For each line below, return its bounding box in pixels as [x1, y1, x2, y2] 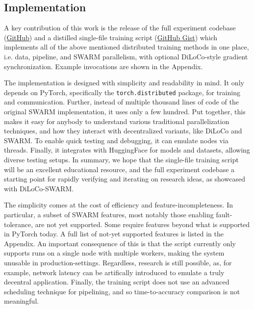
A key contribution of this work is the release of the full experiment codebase [4, 23, 236, 33]
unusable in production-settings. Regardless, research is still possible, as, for [4, 257, 232, 267]
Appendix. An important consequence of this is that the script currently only [4, 238, 236, 248]
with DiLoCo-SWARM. [4, 183, 74, 193]
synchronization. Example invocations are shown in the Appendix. [4, 61, 203, 71]
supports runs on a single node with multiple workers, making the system [4, 248, 225, 258]
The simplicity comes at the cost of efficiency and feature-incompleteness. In [4, 200, 233, 210]
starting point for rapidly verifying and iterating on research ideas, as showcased [4, 174, 245, 184]
